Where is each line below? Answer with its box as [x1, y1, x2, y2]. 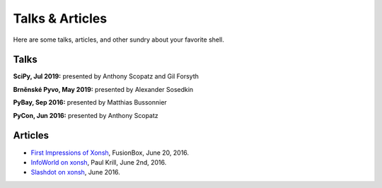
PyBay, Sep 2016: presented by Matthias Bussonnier [13, 98, 168, 107]
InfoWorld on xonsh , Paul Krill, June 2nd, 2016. [30, 158, 167, 166]
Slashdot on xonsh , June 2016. [30, 168, 120, 177]
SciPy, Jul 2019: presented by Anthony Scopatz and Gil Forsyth [13, 72, 199, 81]
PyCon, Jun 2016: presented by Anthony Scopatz [13, 111, 158, 119]
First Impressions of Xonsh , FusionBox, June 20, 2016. [30, 148, 190, 157]
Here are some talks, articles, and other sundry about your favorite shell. [13, 35, 224, 44]
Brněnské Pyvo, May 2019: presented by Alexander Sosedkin [13, 85, 194, 93]
